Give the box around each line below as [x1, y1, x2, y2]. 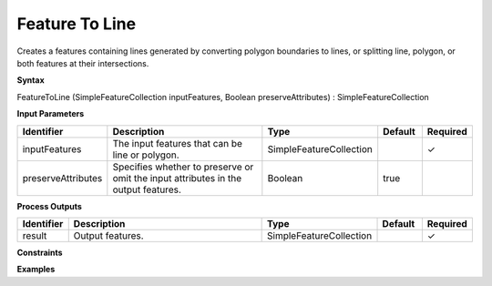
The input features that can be [112, 137, 243, 149]
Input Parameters [16, 108, 85, 119]
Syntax [16, 75, 45, 86]
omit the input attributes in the [112, 171, 241, 184]
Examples [16, 264, 56, 275]
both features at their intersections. [16, 57, 149, 68]
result [22, 229, 47, 241]
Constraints [16, 247, 63, 258]
